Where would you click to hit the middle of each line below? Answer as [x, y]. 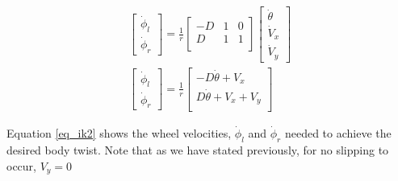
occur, [21, 165]
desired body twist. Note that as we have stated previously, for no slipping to [198, 149]
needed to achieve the [338, 133]
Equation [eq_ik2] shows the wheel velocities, [119, 133]
